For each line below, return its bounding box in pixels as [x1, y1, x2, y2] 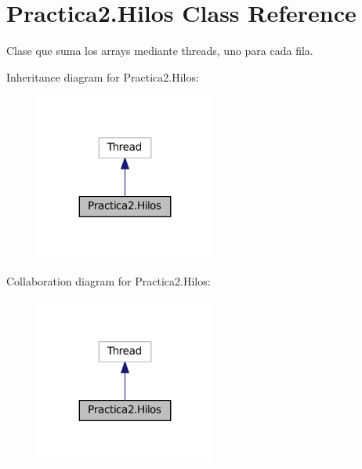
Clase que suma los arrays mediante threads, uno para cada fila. [6, 42, 313, 59]
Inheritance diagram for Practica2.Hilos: [6, 68, 199, 85]
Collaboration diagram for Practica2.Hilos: [6, 272, 211, 289]
